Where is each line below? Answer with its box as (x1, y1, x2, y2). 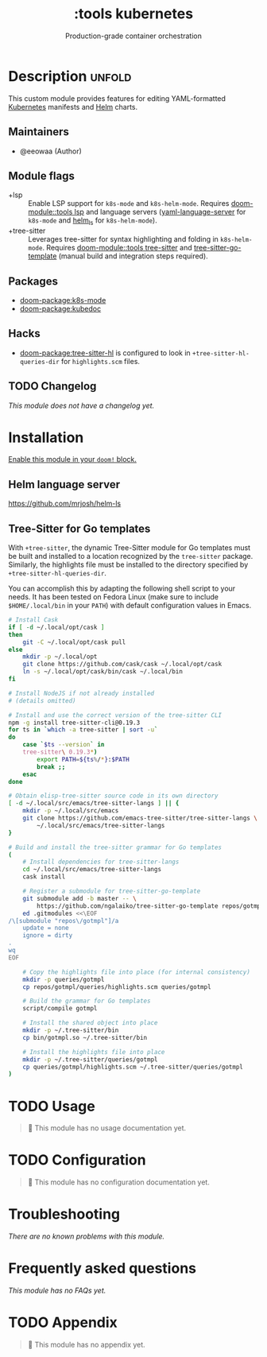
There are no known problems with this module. (8, 1231, 165, 1241)
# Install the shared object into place (22, 1019, 158, 1027)
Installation (8, 428, 84, 446)
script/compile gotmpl (22, 1005, 98, 1013)
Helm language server (8, 478, 121, 491)
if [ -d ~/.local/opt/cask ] (8, 623, 105, 631)
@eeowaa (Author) (19, 146, 82, 156)
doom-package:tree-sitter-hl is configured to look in (19, 347, 191, 358)
